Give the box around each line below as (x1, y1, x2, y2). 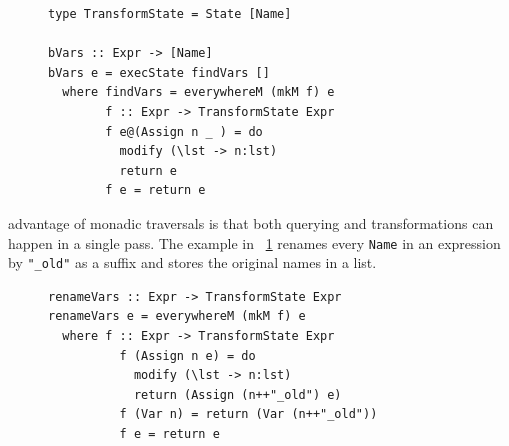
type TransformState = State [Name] (48, 7, 292, 21)
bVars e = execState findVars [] (48, 65, 270, 80)
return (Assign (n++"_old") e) (133, 387, 342, 402)
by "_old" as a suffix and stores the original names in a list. (8, 252, 377, 273)
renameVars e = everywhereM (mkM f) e (48, 309, 306, 324)
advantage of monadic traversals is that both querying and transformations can (8, 212, 494, 233)
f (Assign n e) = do (119, 348, 256, 363)
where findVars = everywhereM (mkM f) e (62, 85, 335, 100)
